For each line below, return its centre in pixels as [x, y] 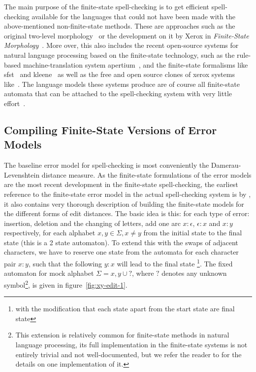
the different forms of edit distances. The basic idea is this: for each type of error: [127, 213]
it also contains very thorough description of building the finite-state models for [124, 204]
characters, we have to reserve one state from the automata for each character [121, 252]
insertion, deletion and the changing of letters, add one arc [92, 223]
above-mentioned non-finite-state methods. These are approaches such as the [120, 26]
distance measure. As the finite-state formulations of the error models [146, 174]
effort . [15, 103]
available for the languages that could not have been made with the [133, 16]
